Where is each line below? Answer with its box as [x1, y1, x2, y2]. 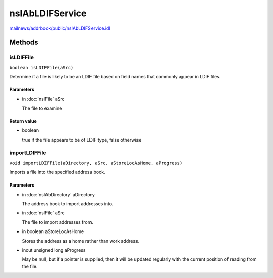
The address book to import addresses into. [22, 200, 113, 207]
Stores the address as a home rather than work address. [22, 238, 140, 244]
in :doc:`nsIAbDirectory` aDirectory [22, 191, 95, 197]
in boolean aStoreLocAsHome [22, 228, 84, 235]
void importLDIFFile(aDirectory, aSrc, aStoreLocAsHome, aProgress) [9, 160, 183, 166]
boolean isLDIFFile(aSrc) [9, 65, 74, 70]
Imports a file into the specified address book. [9, 169, 106, 175]
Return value [9, 118, 37, 124]
